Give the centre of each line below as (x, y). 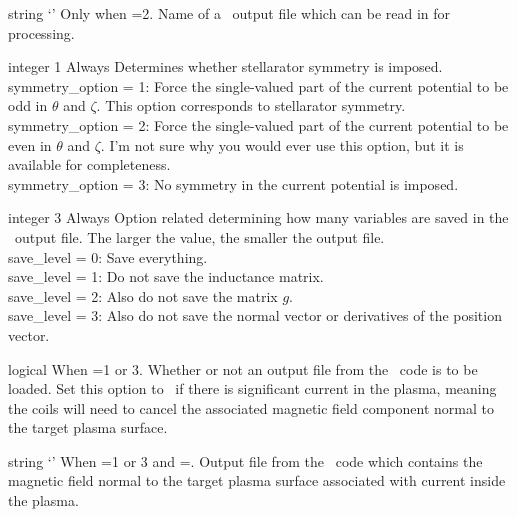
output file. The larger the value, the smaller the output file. (199, 236)
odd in (28, 105)
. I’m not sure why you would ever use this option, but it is (282, 144)
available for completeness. (89, 164)
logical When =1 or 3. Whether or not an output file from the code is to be (243, 368)
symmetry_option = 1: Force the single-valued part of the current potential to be (258, 85)
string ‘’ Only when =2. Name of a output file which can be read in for (229, 13)
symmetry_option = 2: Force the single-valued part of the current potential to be (258, 124)
